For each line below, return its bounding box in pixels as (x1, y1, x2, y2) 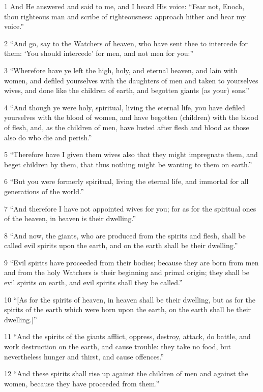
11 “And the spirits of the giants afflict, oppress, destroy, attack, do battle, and (4, 331, 251, 342)
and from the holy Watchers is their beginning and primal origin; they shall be (4, 267, 249, 278)
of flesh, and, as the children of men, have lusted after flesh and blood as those (4, 122, 249, 132)
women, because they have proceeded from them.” (4, 378, 160, 388)
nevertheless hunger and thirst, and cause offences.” (4, 351, 164, 361)
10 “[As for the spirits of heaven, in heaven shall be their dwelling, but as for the (4, 294, 256, 305)
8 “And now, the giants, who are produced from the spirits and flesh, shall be (4, 230, 246, 240)
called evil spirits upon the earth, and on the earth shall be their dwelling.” (4, 240, 238, 251)
